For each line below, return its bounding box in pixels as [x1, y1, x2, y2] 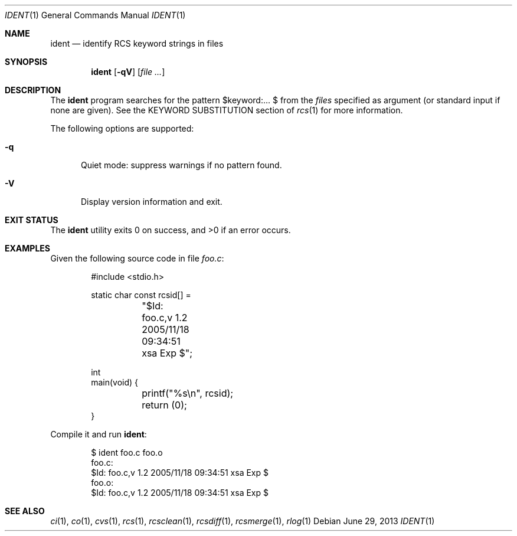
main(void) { [91, 377, 139, 387]
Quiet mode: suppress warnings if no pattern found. [81, 160, 282, 170]
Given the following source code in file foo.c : [50, 253, 224, 263]
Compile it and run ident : [50, 429, 147, 439]
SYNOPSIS [5, 57, 48, 67]
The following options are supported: [50, 123, 194, 133]
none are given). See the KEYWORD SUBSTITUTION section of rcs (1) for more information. [50, 105, 403, 115]
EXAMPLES [5, 243, 50, 253]
